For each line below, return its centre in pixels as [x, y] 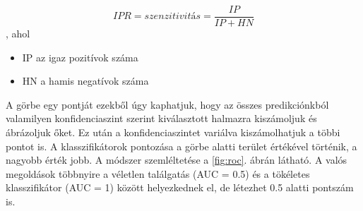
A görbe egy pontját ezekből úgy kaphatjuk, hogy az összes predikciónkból [167, 104]
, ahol [18, 34]
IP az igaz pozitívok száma [80, 57]
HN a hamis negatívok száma [85, 81]
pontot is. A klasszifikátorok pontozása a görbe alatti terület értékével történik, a [181, 146]
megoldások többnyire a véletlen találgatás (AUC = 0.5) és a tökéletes [158, 173]
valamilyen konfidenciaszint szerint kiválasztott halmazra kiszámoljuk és [161, 118]
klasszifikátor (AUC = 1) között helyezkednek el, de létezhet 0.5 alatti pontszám [180, 187]
